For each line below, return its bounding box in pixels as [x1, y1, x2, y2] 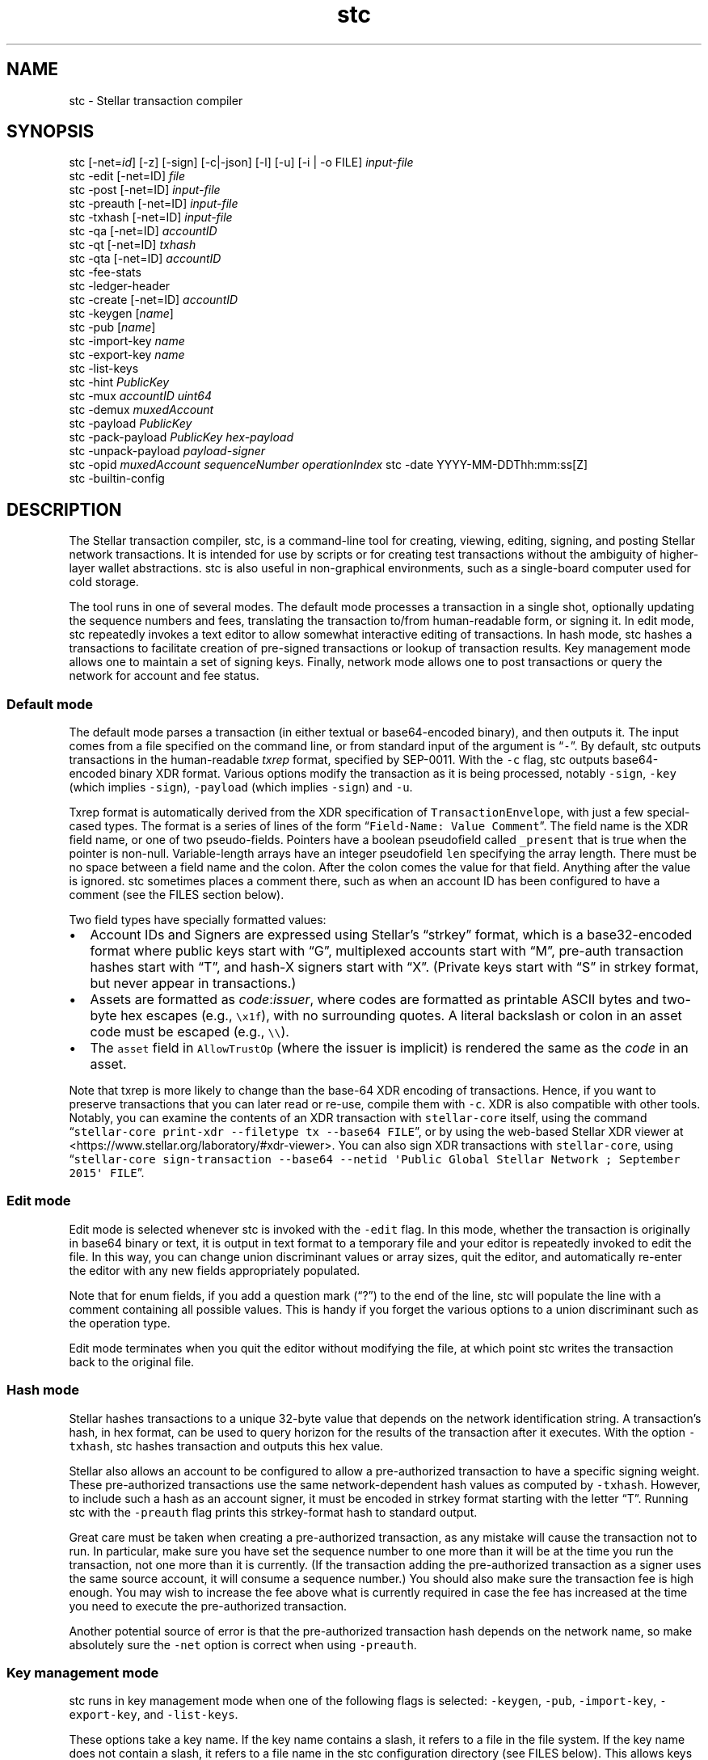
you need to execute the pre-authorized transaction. [69, 1598, 348, 1613]
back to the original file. [69, 1354, 195, 1369]
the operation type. [69, 1315, 171, 1330]
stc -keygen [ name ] [69, 306, 174, 321]
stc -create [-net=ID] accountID [69, 293, 238, 307]
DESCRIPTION [6, 499, 122, 520]
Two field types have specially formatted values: [69, 913, 327, 927]
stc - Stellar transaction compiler [69, 93, 243, 108]
